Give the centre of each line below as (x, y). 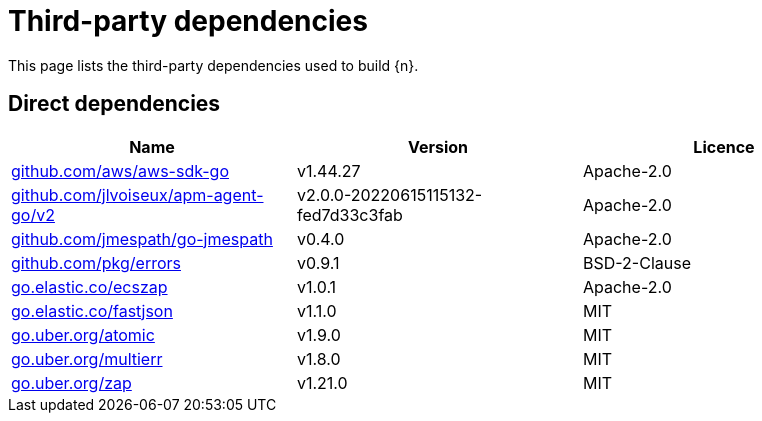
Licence (724, 146)
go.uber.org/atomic (83, 334)
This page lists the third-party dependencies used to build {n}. (213, 65)
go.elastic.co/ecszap (89, 286)
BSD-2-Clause (636, 262)
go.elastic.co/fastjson (92, 310)
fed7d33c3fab (349, 214)
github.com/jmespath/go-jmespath (142, 238)
